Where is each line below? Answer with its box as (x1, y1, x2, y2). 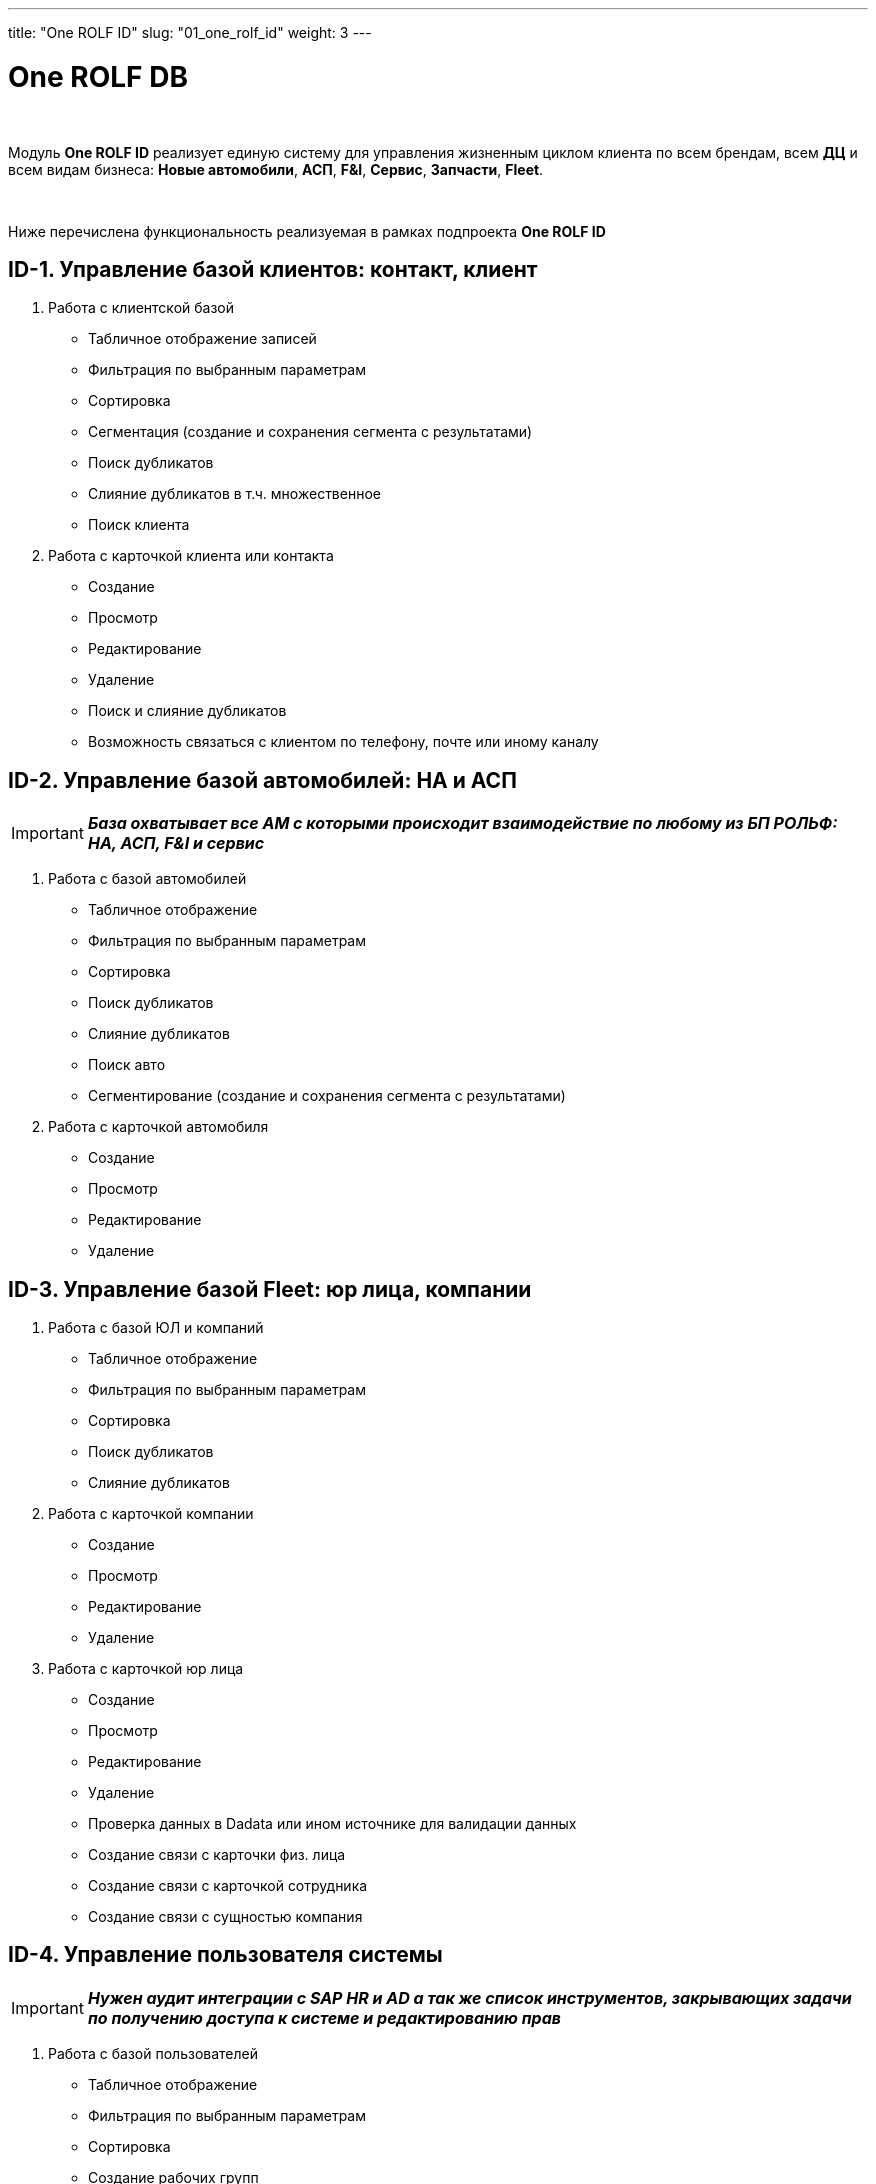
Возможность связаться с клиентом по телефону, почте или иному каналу (88, 733, 599, 751)
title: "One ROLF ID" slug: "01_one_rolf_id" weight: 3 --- (8, 24, 372, 41)
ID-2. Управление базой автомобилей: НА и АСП (8, 767, 517, 793)
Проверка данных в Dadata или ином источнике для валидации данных (88, 1815, 577, 1833)
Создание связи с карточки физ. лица (88, 1846, 346, 1864)
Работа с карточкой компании (48, 1505, 254, 1523)
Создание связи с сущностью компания (88, 1908, 363, 1926)
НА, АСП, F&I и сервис (87, 833, 265, 854)
